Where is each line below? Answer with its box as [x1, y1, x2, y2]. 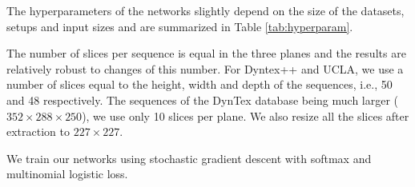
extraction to [6, 123, 70, 140]
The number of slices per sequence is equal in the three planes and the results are [6, 45, 406, 62]
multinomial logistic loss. [6, 165, 128, 182]
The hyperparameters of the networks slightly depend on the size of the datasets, [6, 2, 405, 18]
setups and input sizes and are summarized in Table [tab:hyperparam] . [6, 18, 353, 34]
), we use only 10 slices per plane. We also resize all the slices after [82, 107, 409, 124]
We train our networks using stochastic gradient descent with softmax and [6, 149, 372, 166]
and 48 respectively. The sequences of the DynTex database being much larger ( [6, 91, 399, 108]
